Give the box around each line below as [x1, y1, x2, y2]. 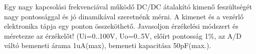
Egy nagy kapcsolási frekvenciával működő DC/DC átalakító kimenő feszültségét [4, 1, 252, 11]
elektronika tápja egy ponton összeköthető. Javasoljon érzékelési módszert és [4, 21, 238, 31]
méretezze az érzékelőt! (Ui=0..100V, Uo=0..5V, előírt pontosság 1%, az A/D [4, 30, 242, 41]
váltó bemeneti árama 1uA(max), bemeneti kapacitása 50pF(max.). [4, 40, 211, 51]
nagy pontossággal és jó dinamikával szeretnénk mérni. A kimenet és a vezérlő [4, 11, 244, 21]
